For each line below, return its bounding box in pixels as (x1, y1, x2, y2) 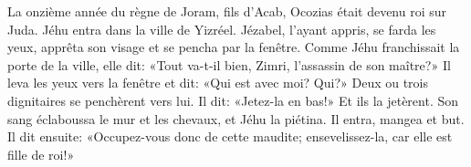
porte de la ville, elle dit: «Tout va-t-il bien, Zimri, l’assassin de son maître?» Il (7, 55, 451, 74)
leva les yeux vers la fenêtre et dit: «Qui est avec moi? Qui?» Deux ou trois (7, 73, 429, 92)
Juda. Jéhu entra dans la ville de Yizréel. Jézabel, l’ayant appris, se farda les (7, 19, 436, 38)
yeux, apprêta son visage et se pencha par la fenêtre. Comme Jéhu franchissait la (7, 37, 460, 57)
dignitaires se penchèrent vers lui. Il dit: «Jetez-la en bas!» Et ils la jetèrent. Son (7, 90, 459, 110)
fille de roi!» (7, 144, 75, 163)
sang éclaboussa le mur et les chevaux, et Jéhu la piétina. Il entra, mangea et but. (7, 109, 465, 128)
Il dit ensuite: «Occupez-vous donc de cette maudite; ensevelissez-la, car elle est (7, 127, 453, 146)
